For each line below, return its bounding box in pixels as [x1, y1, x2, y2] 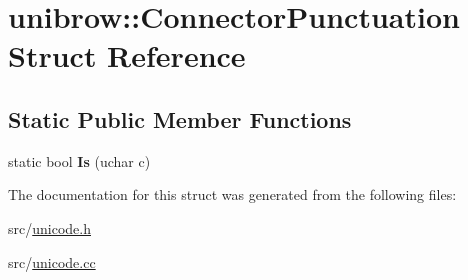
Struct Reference [8, 35, 246, 76]
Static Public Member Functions [8, 103, 352, 134]
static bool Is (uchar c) [8, 150, 151, 171]
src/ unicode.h [8, 217, 91, 238]
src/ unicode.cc [8, 251, 96, 272]
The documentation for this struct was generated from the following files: [8, 184, 457, 205]
